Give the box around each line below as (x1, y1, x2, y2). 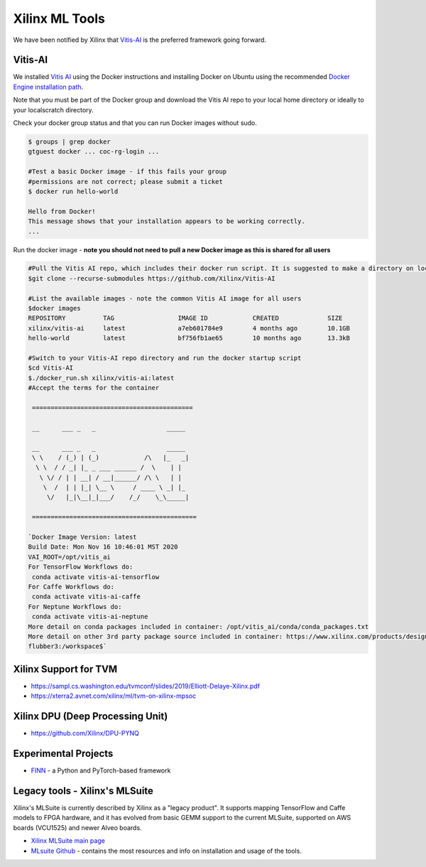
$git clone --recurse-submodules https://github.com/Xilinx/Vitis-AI (28, 274, 275, 282)
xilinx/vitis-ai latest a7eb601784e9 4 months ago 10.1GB (28, 324, 351, 332)
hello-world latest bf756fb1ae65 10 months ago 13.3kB (28, 334, 351, 343)
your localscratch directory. (13, 105, 94, 114)
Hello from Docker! (28, 207, 96, 215)
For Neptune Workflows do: (28, 603, 122, 610)
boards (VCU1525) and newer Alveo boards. (13, 823, 142, 831)
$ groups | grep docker (28, 138, 111, 146)
